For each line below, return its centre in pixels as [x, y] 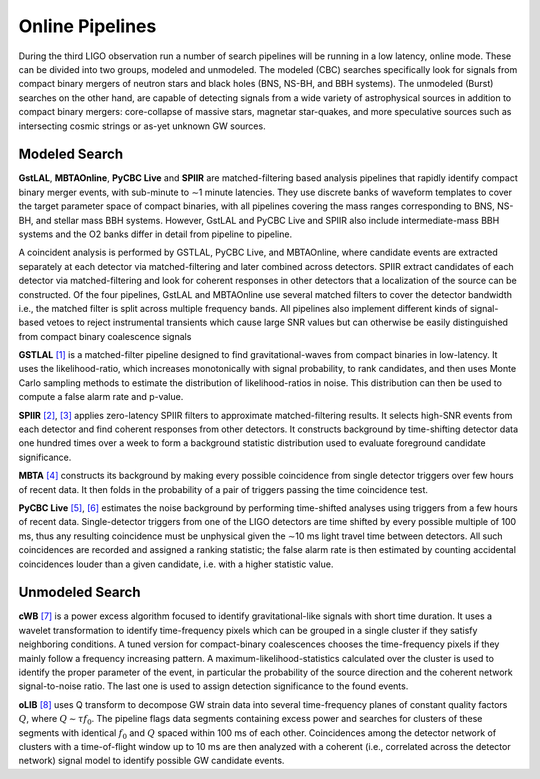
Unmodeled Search [79, 592]
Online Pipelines [87, 26]
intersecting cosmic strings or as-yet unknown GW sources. [142, 126]
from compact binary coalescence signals [105, 336]
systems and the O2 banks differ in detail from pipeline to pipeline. [155, 234]
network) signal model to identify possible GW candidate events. [151, 761]
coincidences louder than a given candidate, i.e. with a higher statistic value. [176, 564]
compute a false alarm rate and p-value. [101, 397]
